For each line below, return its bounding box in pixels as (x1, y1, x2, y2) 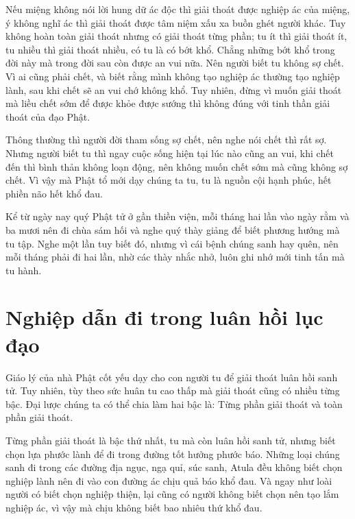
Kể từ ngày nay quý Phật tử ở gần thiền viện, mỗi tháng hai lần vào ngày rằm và (5, 209, 350, 224)
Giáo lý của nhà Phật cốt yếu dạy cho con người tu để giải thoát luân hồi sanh (5, 370, 338, 384)
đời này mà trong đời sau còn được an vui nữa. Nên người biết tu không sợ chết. (5, 56, 344, 70)
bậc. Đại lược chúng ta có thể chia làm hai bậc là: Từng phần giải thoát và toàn (5, 396, 343, 411)
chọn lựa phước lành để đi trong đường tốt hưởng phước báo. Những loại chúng (5, 446, 340, 461)
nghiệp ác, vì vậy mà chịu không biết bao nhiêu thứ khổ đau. (5, 500, 262, 514)
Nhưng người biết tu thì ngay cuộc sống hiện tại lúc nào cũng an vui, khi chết (5, 145, 334, 160)
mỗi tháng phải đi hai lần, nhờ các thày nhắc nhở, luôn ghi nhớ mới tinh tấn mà (5, 250, 345, 264)
